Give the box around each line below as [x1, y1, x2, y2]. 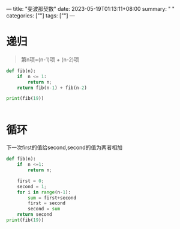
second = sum [28, 206, 61, 212]
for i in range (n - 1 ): [17, 189, 71, 195]
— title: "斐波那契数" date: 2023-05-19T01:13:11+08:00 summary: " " [6, 5, 175, 12]
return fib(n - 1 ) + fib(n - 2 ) [17, 85, 87, 91]
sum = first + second [28, 195, 77, 201]
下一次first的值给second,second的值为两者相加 [6, 144, 123, 151]
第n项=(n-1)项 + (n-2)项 [20, 56, 80, 63]
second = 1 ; [17, 183, 47, 189]
